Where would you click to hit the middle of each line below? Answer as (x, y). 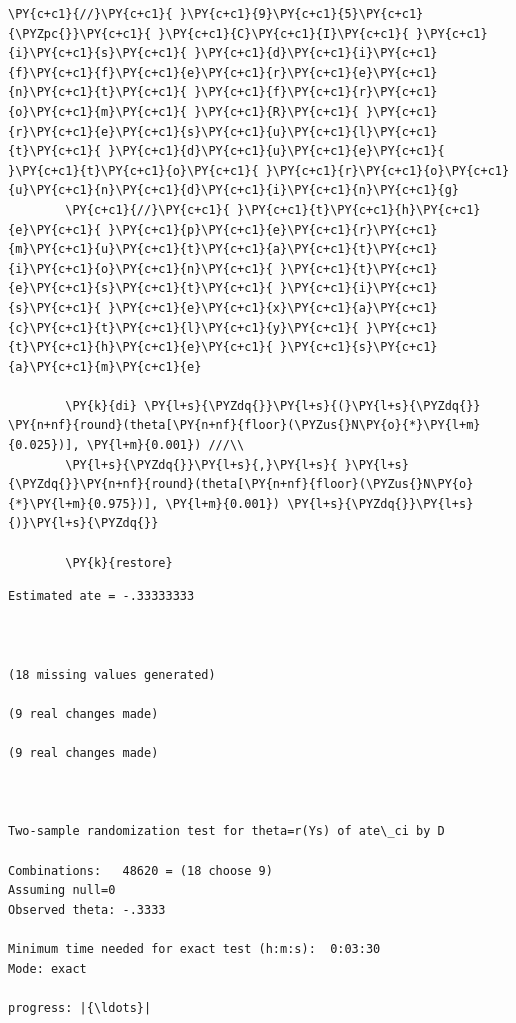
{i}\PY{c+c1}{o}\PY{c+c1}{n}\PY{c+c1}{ (140, 268)
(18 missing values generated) (112, 674)
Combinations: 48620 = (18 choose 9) (140, 870)
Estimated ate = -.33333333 (101, 596)
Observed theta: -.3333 (87, 909)
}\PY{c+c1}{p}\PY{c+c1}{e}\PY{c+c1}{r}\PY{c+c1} (273, 229)
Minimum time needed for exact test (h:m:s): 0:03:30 (194, 948)
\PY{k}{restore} (119, 562)
